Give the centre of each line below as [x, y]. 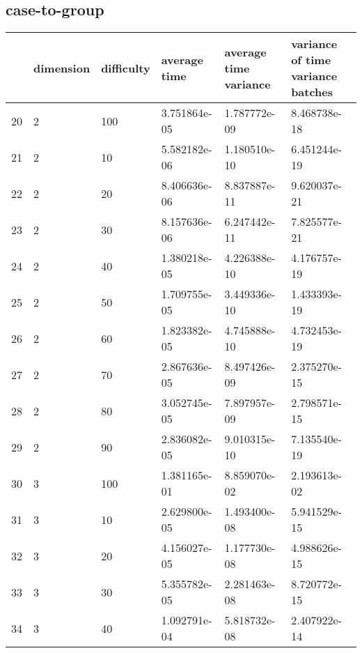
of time [311, 60]
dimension [62, 68]
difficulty [126, 68]
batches [312, 92]
